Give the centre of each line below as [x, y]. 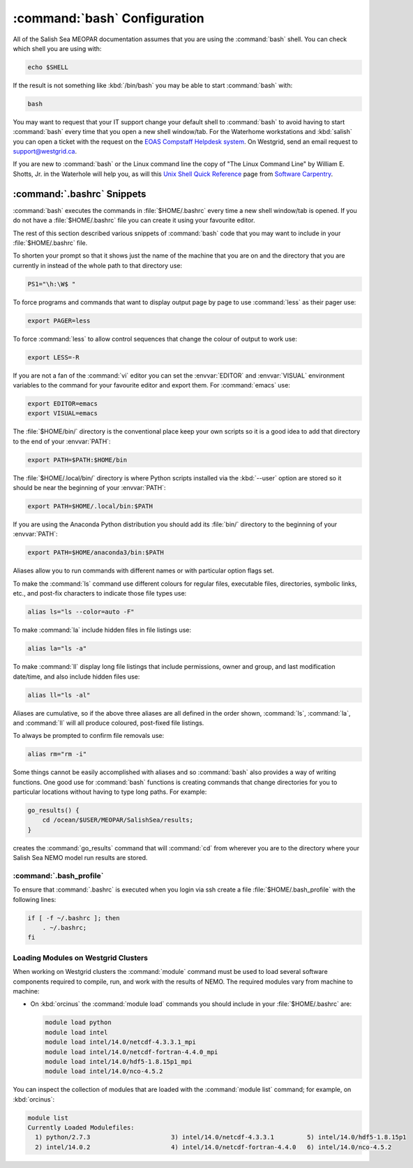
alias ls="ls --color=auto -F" [81, 612]
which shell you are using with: [57, 48]
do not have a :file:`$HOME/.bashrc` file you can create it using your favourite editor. [134, 221]
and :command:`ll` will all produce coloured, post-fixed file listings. [108, 723]
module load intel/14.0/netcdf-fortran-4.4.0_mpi [132, 1052]
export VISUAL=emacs [62, 413]
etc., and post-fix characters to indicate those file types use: [100, 593]
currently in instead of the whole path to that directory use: [98, 265]
